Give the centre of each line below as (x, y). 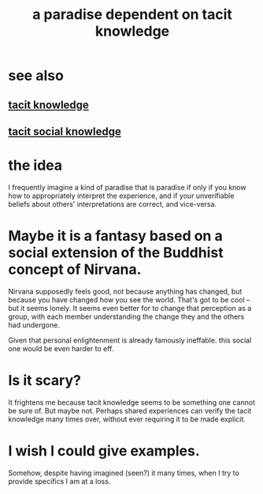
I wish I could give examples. (104, 451)
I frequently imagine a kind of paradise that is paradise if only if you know (127, 187)
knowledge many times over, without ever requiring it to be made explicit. (127, 419)
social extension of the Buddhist (116, 253)
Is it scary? (44, 381)
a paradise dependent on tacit (132, 15)
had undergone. (34, 324)
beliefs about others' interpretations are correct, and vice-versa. (113, 204)
